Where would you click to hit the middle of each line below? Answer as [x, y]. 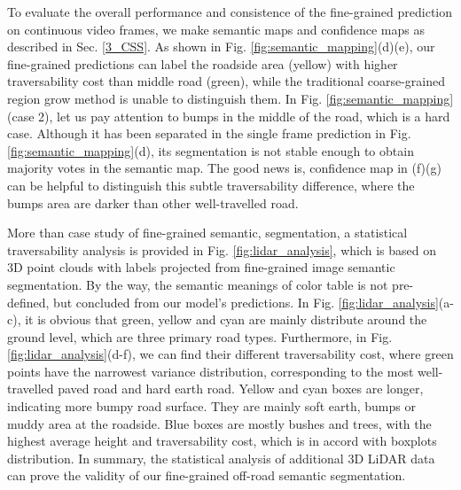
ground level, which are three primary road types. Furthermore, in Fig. [200, 336]
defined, [28, 302]
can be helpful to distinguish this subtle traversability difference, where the [211, 185]
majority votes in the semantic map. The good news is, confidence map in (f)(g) [224, 168]
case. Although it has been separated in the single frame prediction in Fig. [209, 133]
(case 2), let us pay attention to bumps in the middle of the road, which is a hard [229, 116]
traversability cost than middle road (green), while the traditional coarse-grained [227, 81]
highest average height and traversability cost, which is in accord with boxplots [222, 441]
